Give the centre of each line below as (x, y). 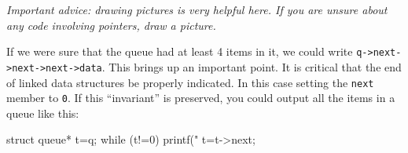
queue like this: (43, 113)
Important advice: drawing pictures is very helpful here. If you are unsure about (197, 9)
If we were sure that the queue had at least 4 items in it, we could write (180, 51)
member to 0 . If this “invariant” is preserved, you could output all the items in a (201, 98)
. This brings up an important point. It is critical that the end (252, 66)
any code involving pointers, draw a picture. (111, 25)
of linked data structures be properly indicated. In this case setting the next (190, 82)
